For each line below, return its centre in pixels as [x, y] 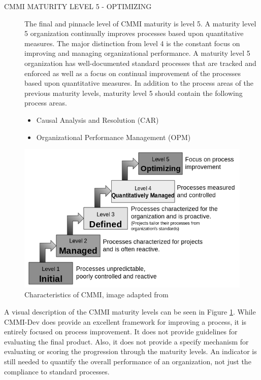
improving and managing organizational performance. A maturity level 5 [137, 53]
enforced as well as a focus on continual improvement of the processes [133, 73]
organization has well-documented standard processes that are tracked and [140, 63]
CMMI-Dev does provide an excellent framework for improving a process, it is [125, 321]
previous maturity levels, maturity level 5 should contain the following [134, 93]
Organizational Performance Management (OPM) [113, 137]
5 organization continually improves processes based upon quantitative [134, 33]
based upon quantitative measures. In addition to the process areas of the [139, 83]
